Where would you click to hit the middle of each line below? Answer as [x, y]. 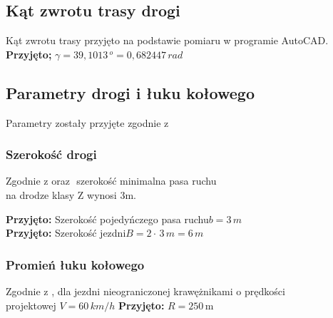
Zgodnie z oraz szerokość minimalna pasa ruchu [111, 181]
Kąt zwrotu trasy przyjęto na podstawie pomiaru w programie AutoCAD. [167, 40]
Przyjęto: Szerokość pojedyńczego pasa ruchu [107, 219]
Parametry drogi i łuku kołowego [130, 92]
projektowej [31, 305]
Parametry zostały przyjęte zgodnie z [87, 122]
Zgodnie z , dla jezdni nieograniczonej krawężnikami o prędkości [145, 291]
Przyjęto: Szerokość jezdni [66, 233]
